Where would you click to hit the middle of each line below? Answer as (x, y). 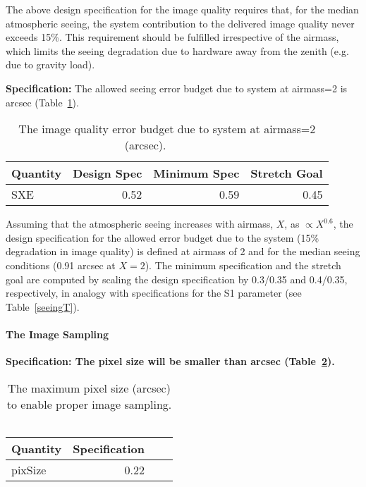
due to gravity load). (50, 64)
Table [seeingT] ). (43, 306)
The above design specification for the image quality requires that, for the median (182, 9)
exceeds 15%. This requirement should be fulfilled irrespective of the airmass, (172, 37)
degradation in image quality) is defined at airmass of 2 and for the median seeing (183, 251)
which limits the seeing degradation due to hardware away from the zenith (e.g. (177, 50)
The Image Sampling (57, 334)
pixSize (29, 469)
